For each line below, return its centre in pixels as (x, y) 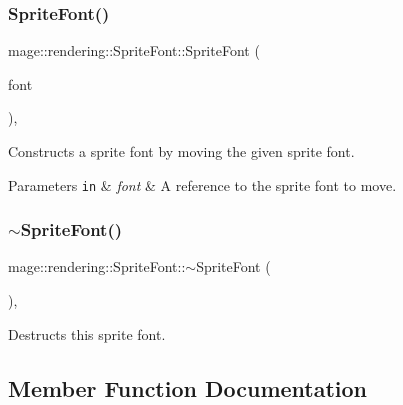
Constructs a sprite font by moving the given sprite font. (181, 151)
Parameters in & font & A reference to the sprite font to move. (202, 184)
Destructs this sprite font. (87, 333)
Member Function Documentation (188, 387)
